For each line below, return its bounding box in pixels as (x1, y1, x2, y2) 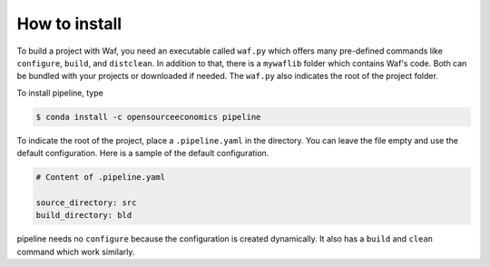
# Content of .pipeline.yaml (35, 173, 166, 183)
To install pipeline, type (16, 87, 103, 98)
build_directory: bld (35, 210, 132, 221)
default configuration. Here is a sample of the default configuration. (16, 148, 269, 159)
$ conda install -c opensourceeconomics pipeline (35, 112, 261, 122)
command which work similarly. (16, 246, 135, 257)
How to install (16, 14, 122, 34)
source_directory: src (35, 197, 137, 208)
